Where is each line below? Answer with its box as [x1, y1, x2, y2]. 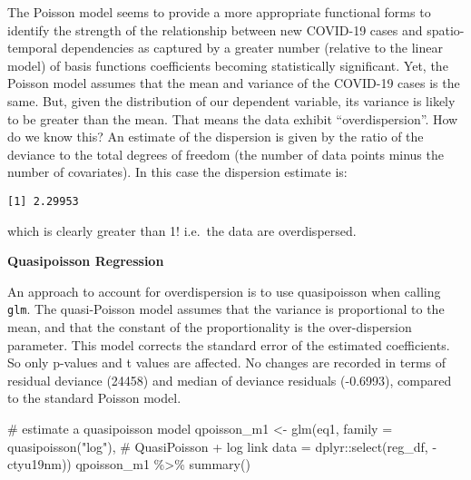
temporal [7, 38, 57, 57]
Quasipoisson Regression [7, 251, 164, 270]
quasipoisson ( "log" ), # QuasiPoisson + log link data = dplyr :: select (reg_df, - [7, 436, 437, 456]
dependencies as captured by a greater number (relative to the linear [61, 38, 443, 57]
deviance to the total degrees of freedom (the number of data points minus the [7, 144, 444, 163]
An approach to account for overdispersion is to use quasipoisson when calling [7, 281, 441, 300]
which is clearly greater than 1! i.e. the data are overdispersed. [7, 220, 357, 240]
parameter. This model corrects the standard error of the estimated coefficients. [7, 335, 450, 354]
